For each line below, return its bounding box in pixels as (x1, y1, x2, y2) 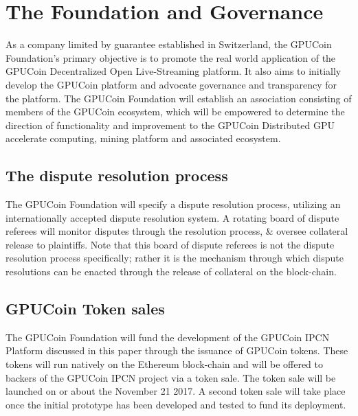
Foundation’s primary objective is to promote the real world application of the (5, 50, 336, 65)
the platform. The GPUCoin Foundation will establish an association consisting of (5, 91, 352, 105)
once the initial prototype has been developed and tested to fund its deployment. (5, 397, 346, 411)
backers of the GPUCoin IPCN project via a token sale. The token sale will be (5, 370, 336, 384)
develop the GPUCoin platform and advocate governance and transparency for (5, 77, 337, 91)
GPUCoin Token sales (5, 298, 165, 319)
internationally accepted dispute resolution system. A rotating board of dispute (5, 210, 339, 224)
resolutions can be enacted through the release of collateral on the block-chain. (5, 264, 337, 279)
